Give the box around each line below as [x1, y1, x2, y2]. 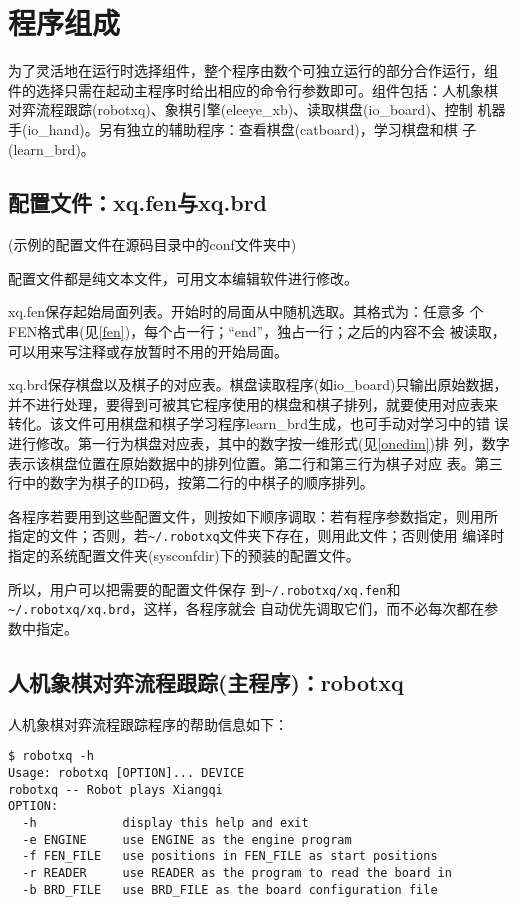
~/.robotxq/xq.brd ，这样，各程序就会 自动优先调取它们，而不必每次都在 [8, 598, 485, 619]
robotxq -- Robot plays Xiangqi [8, 782, 223, 797]
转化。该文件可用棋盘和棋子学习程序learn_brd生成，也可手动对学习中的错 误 [8, 413, 509, 434]
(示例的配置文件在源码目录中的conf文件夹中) [8, 234, 297, 255]
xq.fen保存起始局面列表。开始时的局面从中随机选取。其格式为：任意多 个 [8, 301, 484, 322]
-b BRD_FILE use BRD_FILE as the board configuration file [22, 882, 438, 897]
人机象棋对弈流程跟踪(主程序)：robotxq [8, 666, 404, 697]
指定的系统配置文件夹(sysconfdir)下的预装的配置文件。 [8, 545, 360, 566]
